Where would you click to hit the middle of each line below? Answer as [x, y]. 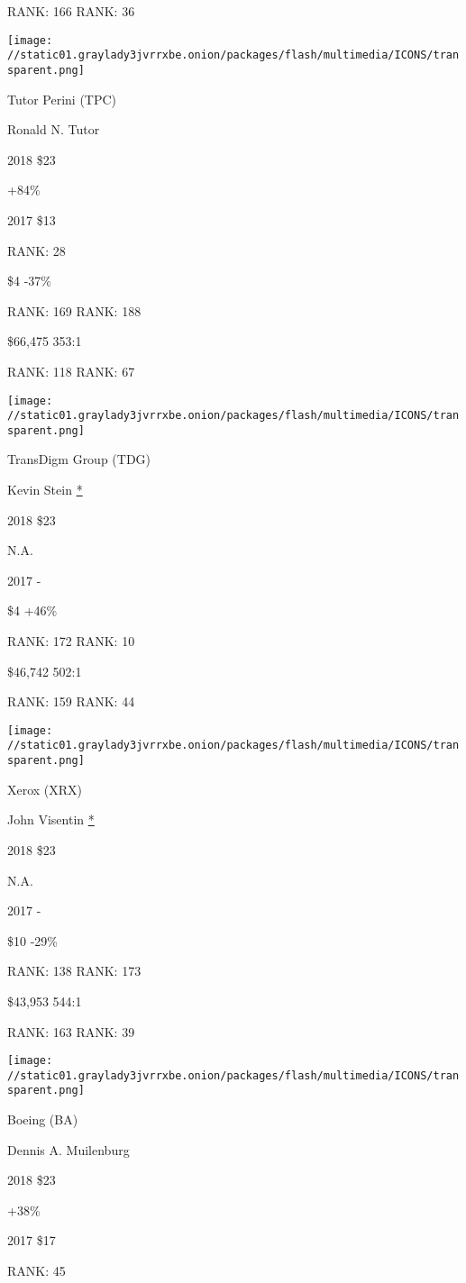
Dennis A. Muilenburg [69, 1149]
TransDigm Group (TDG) [79, 459]
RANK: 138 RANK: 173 [74, 971]
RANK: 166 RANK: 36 [71, 11]
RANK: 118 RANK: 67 [71, 371]
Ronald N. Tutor [54, 129]
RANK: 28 [37, 250]
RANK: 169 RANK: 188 [74, 310]
